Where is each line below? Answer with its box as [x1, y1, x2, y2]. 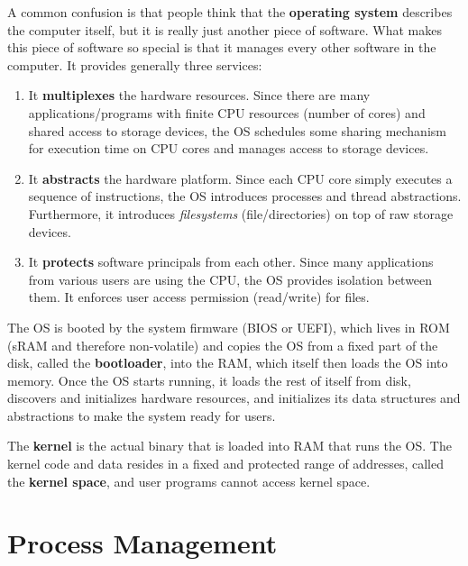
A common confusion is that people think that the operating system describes [7, 3, 453, 21]
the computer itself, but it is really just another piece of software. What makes [7, 20, 442, 39]
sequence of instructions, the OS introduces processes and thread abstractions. [28, 187, 462, 205]
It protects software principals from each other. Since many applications [28, 252, 434, 271]
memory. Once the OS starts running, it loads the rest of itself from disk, [7, 370, 411, 389]
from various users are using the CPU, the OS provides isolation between [28, 269, 433, 288]
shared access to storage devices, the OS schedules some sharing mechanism [28, 121, 446, 140]
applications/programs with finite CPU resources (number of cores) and [28, 103, 426, 122]
